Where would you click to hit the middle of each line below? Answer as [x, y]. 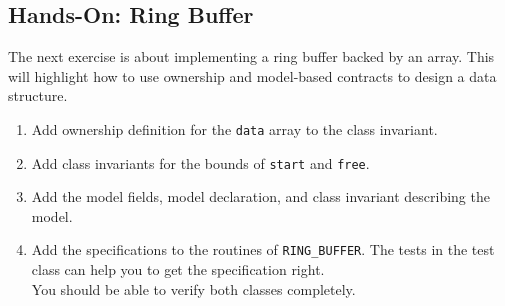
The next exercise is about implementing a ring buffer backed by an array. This [251, 56]
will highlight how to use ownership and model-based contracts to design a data [252, 75]
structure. [38, 95]
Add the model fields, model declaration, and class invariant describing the [260, 196]
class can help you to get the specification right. [178, 269]
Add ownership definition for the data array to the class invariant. [234, 128]
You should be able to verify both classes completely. [193, 288]
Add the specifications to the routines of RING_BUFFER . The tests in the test [263, 249]
